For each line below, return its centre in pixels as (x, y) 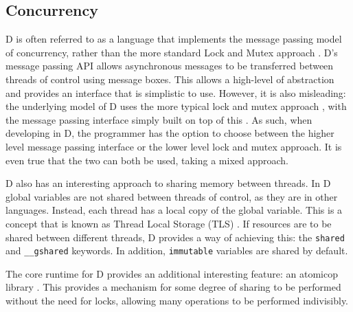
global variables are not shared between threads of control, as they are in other (172, 196)
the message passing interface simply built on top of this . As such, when (159, 119)
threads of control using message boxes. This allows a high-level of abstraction (170, 79)
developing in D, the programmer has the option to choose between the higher (170, 133)
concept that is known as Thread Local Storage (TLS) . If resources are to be (169, 223)
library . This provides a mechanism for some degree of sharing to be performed (173, 287)
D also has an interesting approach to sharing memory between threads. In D (168, 183)
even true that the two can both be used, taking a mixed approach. (147, 160)
